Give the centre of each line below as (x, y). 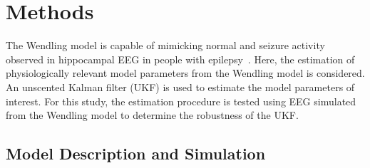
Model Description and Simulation (136, 153)
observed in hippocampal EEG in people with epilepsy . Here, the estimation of (180, 59)
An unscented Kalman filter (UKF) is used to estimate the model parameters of (180, 86)
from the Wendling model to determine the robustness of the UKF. (152, 115)
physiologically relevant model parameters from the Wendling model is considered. (185, 73)
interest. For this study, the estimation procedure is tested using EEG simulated (181, 101)
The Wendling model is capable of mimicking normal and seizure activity (165, 45)
